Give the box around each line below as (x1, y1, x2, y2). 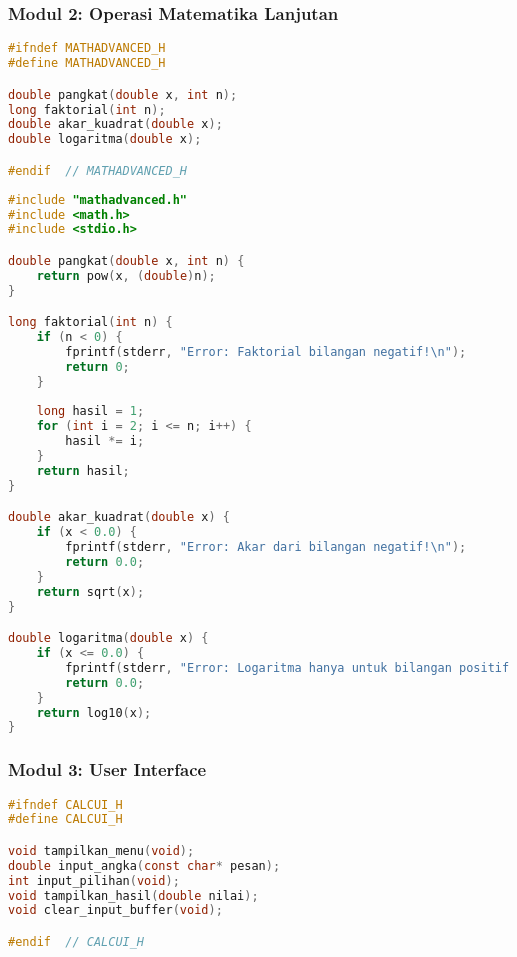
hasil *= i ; (65, 434, 145, 449)
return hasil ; (36, 463, 130, 478)
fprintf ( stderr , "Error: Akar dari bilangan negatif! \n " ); (65, 540, 467, 555)
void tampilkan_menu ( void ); (8, 843, 195, 858)
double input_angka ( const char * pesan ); (8, 858, 281, 873)
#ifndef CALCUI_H (8, 797, 123, 812)
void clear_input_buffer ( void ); (8, 903, 223, 918)
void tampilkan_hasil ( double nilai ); (8, 888, 259, 903)
